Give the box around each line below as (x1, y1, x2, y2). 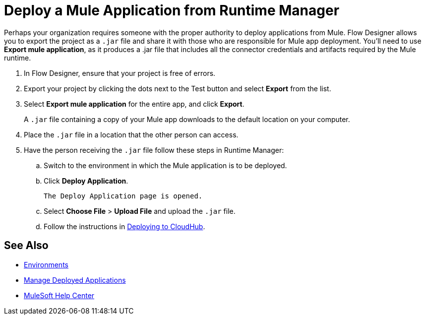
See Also (4, 239, 49, 252)
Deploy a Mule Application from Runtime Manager (4, 2, 340, 19)
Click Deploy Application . (44, 176, 128, 185)
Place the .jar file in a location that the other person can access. (24, 130, 239, 139)
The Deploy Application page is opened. (44, 191, 203, 200)
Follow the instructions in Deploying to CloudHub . (44, 222, 205, 231)
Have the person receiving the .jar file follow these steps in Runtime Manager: (24, 145, 284, 154)
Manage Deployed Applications (24, 275, 126, 284)
